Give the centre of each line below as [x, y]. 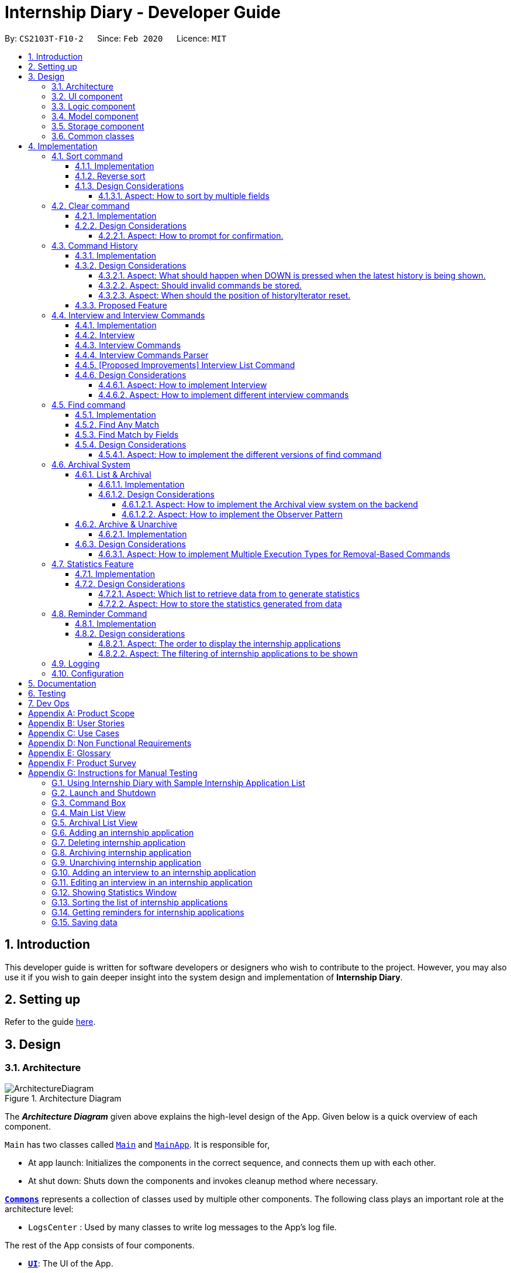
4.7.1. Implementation [115, 574]
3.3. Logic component [94, 106]
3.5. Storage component [98, 126]
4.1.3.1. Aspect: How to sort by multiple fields [184, 195]
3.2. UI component [87, 96]
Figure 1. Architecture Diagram [63, 1098]
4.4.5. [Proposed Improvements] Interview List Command [185, 365]
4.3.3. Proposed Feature [121, 305]
